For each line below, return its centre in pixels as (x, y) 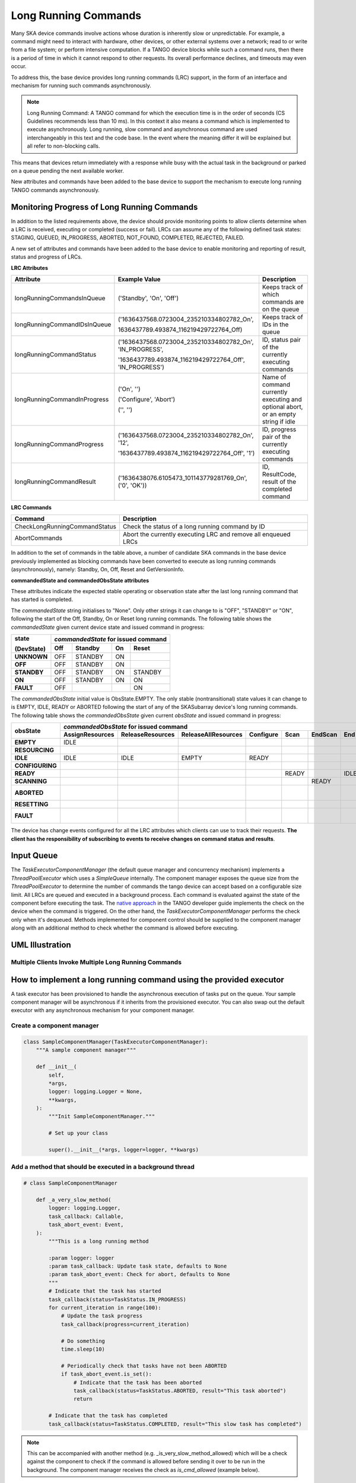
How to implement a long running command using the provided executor (147, 980)
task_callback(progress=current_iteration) (125, 1324)
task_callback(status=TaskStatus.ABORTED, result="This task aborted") (180, 1390)
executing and (282, 399)
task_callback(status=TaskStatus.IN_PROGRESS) (117, 1299)
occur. (19, 66)
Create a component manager (55, 1026)
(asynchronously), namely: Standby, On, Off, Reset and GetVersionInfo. (98, 569)
